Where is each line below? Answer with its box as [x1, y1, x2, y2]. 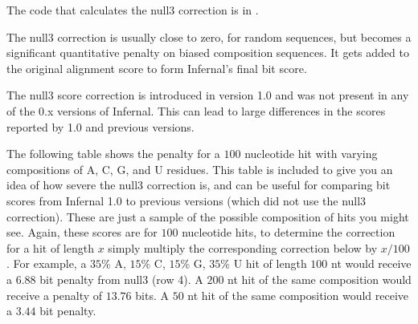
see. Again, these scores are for [6, 224, 158, 241]
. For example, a [6, 255, 87, 272]
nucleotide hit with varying [244, 145, 378, 162]
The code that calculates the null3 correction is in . [6, 2, 259, 18]
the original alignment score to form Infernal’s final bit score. [6, 59, 307, 76]
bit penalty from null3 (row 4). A [39, 270, 203, 287]
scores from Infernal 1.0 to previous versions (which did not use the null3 [6, 192, 367, 209]
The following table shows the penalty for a [6, 145, 220, 162]
